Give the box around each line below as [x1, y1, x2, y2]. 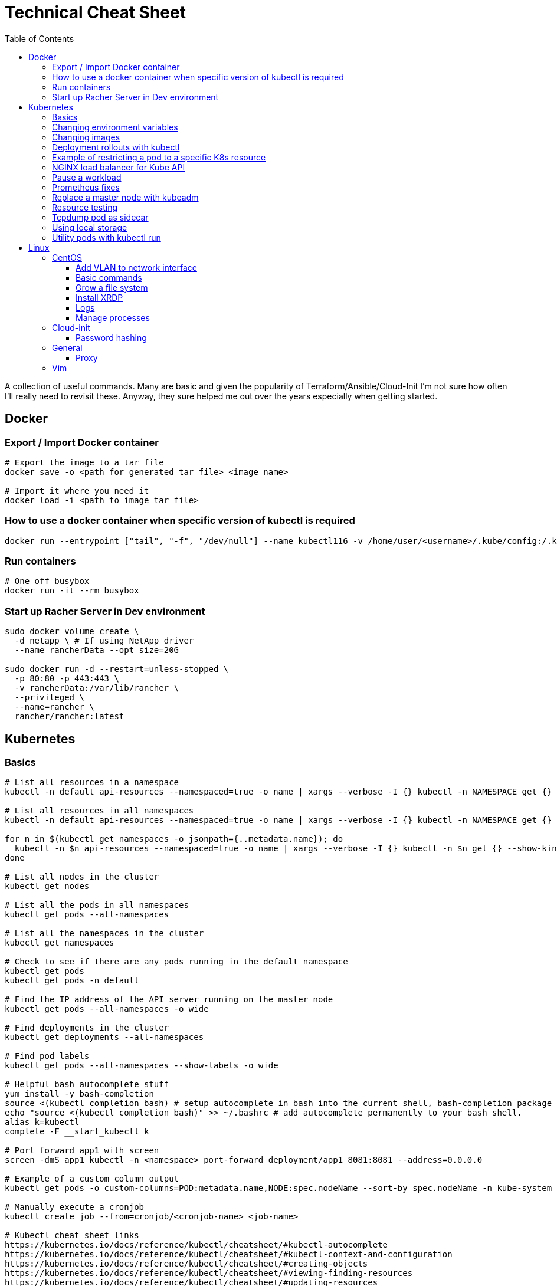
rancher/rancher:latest [14, 711, 124, 721]
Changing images [52, 132, 120, 142]
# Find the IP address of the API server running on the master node [5, 995, 333, 1005]
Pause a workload [52, 172, 122, 182]
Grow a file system [76, 282, 148, 293]
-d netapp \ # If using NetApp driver [14, 636, 194, 646]
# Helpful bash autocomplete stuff [5, 1080, 169, 1090]
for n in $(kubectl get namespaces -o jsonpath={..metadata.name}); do [5, 834, 343, 844]
